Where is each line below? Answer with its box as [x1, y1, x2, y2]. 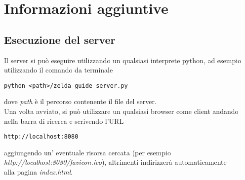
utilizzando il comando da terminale [4, 65, 113, 75]
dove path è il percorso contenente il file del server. [4, 96, 157, 107]
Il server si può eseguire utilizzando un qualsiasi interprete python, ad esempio [4, 55, 242, 65]
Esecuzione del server [4, 32, 116, 47]
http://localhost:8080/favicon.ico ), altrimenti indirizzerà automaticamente [4, 157, 227, 167]
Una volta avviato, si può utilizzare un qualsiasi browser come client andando [4, 106, 239, 116]
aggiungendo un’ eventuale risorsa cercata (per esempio [4, 147, 171, 157]
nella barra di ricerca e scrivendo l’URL [4, 115, 124, 126]
